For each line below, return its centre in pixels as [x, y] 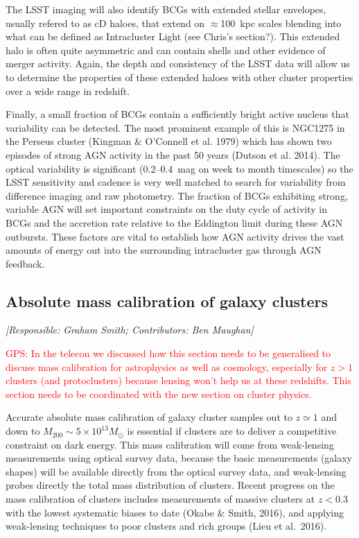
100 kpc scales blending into [281, 23]
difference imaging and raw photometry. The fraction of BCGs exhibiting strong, [177, 195]
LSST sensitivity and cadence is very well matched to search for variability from [176, 182]
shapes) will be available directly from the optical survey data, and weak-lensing [176, 471]
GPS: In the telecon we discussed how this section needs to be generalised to [168, 353]
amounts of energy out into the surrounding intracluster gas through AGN [164, 250]
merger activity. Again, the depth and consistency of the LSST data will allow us [178, 63]
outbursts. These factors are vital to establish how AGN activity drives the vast [175, 236]
